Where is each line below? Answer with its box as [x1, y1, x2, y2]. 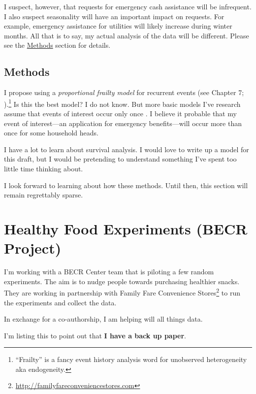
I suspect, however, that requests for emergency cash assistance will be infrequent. [4, 1, 252, 11]
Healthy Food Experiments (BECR [4, 218, 248, 238]
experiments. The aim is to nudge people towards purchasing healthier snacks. [4, 276, 240, 286]
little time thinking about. [4, 163, 83, 173]
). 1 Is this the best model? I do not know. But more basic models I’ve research [4, 97, 241, 109]
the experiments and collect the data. [4, 297, 117, 307]
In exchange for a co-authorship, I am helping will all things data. [4, 314, 203, 324]
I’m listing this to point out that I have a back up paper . [4, 330, 187, 340]
